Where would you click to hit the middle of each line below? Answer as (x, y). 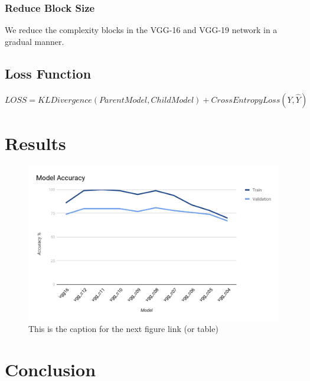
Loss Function (48, 73)
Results (35, 143)
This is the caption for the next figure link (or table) (123, 329)
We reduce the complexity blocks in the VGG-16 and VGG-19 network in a (141, 30)
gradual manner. (35, 41)
